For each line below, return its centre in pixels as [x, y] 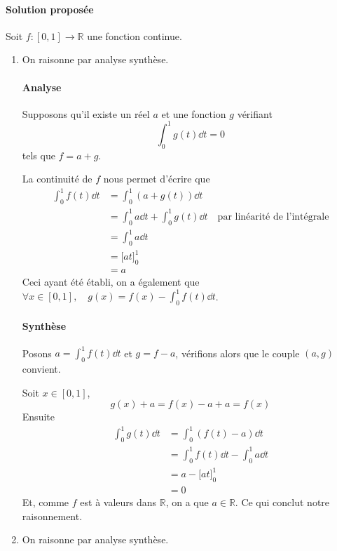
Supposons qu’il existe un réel [86, 113]
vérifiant [255, 113]
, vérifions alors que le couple [238, 353]
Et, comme [46, 502]
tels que [39, 155]
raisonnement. [52, 516]
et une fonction [194, 113]
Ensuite [38, 417]
